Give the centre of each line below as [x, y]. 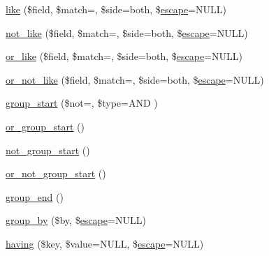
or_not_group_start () [56, 173]
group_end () [35, 196]
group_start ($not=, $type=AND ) [82, 103]
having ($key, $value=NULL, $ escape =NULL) [105, 243]
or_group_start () [45, 126]
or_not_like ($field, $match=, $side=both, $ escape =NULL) [135, 79]
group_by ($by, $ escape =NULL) [76, 220]
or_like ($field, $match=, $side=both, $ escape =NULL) [124, 56]
